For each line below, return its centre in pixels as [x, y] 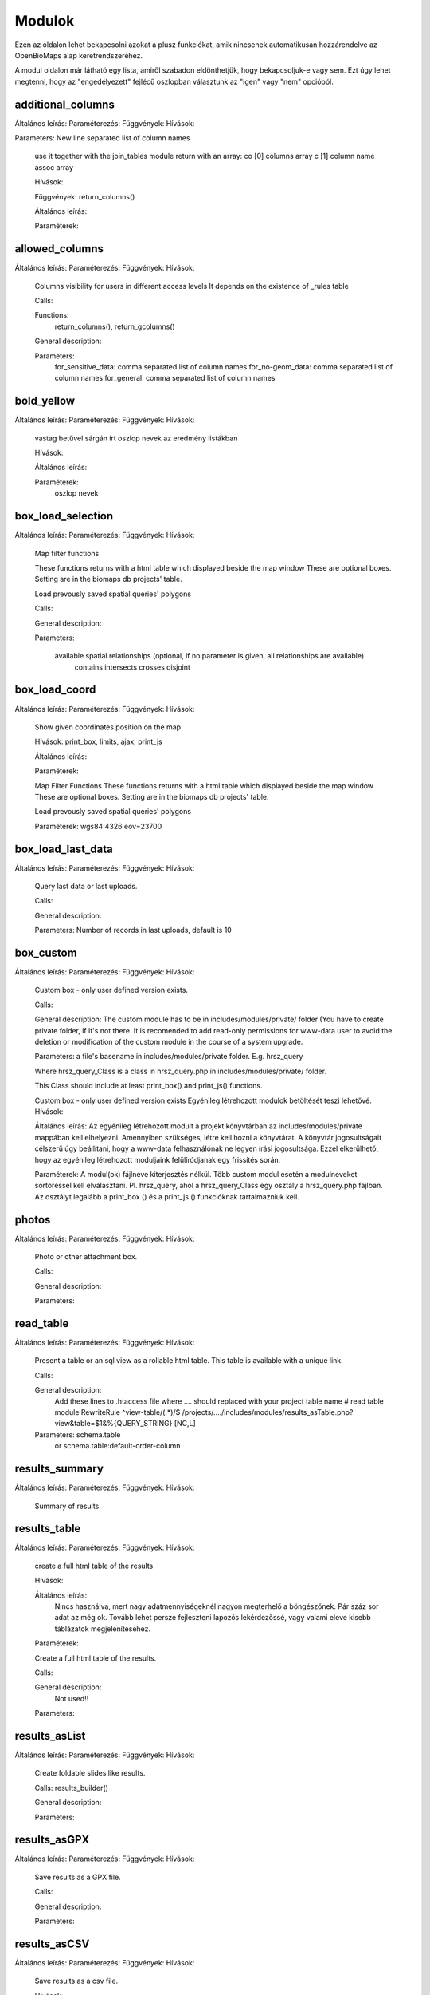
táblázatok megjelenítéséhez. [103, 1629]
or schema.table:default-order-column [117, 1446]
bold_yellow [45, 401]
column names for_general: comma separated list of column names [165, 378]
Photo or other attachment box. [86, 1257]
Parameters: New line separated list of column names [102, 138]
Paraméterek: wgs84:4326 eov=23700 [98, 826]
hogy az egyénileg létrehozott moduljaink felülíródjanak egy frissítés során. [158, 1159]
